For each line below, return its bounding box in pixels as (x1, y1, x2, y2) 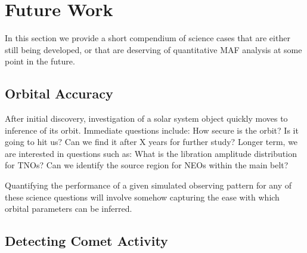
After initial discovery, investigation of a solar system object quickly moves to (5, 112, 288, 125)
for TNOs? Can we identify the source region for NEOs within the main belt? (5, 159, 289, 171)
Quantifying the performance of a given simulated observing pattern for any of (5, 179, 292, 192)
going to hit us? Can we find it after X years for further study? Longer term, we (5, 135, 298, 148)
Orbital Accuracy (5, 84, 113, 103)
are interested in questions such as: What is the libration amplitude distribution (5, 147, 297, 159)
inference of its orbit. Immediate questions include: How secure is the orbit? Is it (5, 124, 299, 136)
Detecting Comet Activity (5, 232, 168, 250)
